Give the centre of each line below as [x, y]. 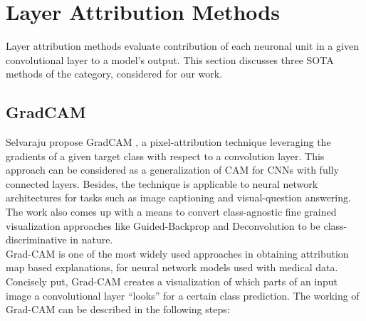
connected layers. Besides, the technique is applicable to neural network [162, 183]
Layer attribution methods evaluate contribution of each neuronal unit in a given [182, 46]
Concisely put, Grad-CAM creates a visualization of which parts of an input [172, 281]
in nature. [91, 240]
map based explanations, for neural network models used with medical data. [172, 267]
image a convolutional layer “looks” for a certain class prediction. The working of [183, 295]
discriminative [36, 240]
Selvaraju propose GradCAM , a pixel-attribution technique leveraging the [168, 142]
